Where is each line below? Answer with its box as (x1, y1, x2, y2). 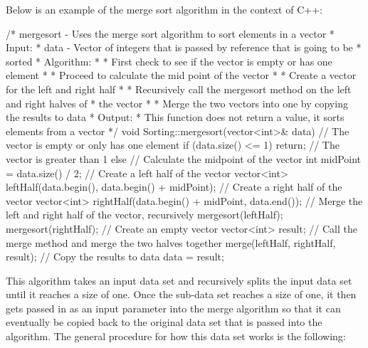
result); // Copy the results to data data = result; (6, 249, 224, 264)
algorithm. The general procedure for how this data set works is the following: (6, 329, 346, 344)
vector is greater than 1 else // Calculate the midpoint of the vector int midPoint (6, 151, 362, 166)
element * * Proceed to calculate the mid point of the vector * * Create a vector (6, 68, 357, 83)
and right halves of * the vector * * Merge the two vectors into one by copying (6, 95, 348, 110)
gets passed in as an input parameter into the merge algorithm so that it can (6, 300, 341, 315)
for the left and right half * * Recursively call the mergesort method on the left (6, 81, 352, 96)
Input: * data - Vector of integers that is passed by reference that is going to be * (6, 40, 362, 55)
